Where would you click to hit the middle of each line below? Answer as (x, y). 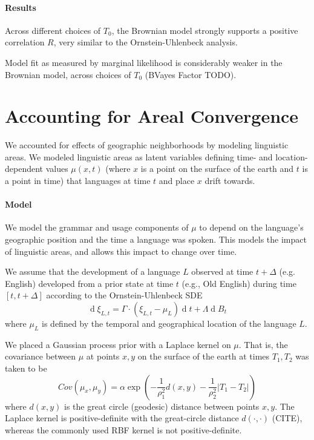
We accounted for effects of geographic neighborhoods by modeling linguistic (147, 145)
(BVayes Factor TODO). (191, 74)
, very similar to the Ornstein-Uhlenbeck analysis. (146, 42)
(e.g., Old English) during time (239, 283)
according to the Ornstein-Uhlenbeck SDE (124, 295)
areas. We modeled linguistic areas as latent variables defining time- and (139, 156)
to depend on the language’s (251, 227)
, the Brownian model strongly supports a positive (205, 30)
